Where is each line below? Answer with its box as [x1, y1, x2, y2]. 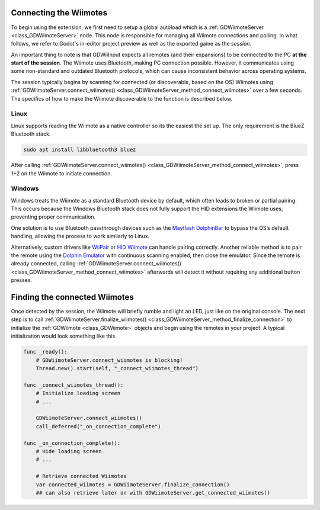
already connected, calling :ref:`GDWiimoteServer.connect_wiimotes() [11, 260, 182, 267]
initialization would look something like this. [11, 332, 117, 340]
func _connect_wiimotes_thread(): [23, 381, 124, 388]
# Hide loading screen [36, 448, 102, 454]
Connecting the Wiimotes [11, 8, 108, 18]
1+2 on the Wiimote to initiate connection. [11, 169, 113, 177]
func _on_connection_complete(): [23, 440, 121, 447]
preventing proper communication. [11, 213, 96, 220]
